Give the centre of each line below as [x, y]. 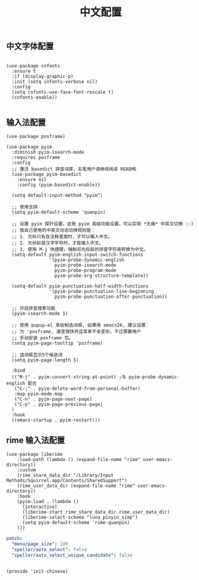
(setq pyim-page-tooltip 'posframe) [57, 343]
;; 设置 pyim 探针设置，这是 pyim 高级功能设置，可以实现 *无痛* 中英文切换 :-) [103, 224]
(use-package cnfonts [33, 66]
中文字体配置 [30, 47]
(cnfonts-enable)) [35, 97]
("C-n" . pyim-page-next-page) [53, 399]
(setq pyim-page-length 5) [45, 360]
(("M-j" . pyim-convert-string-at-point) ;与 [69, 377]
